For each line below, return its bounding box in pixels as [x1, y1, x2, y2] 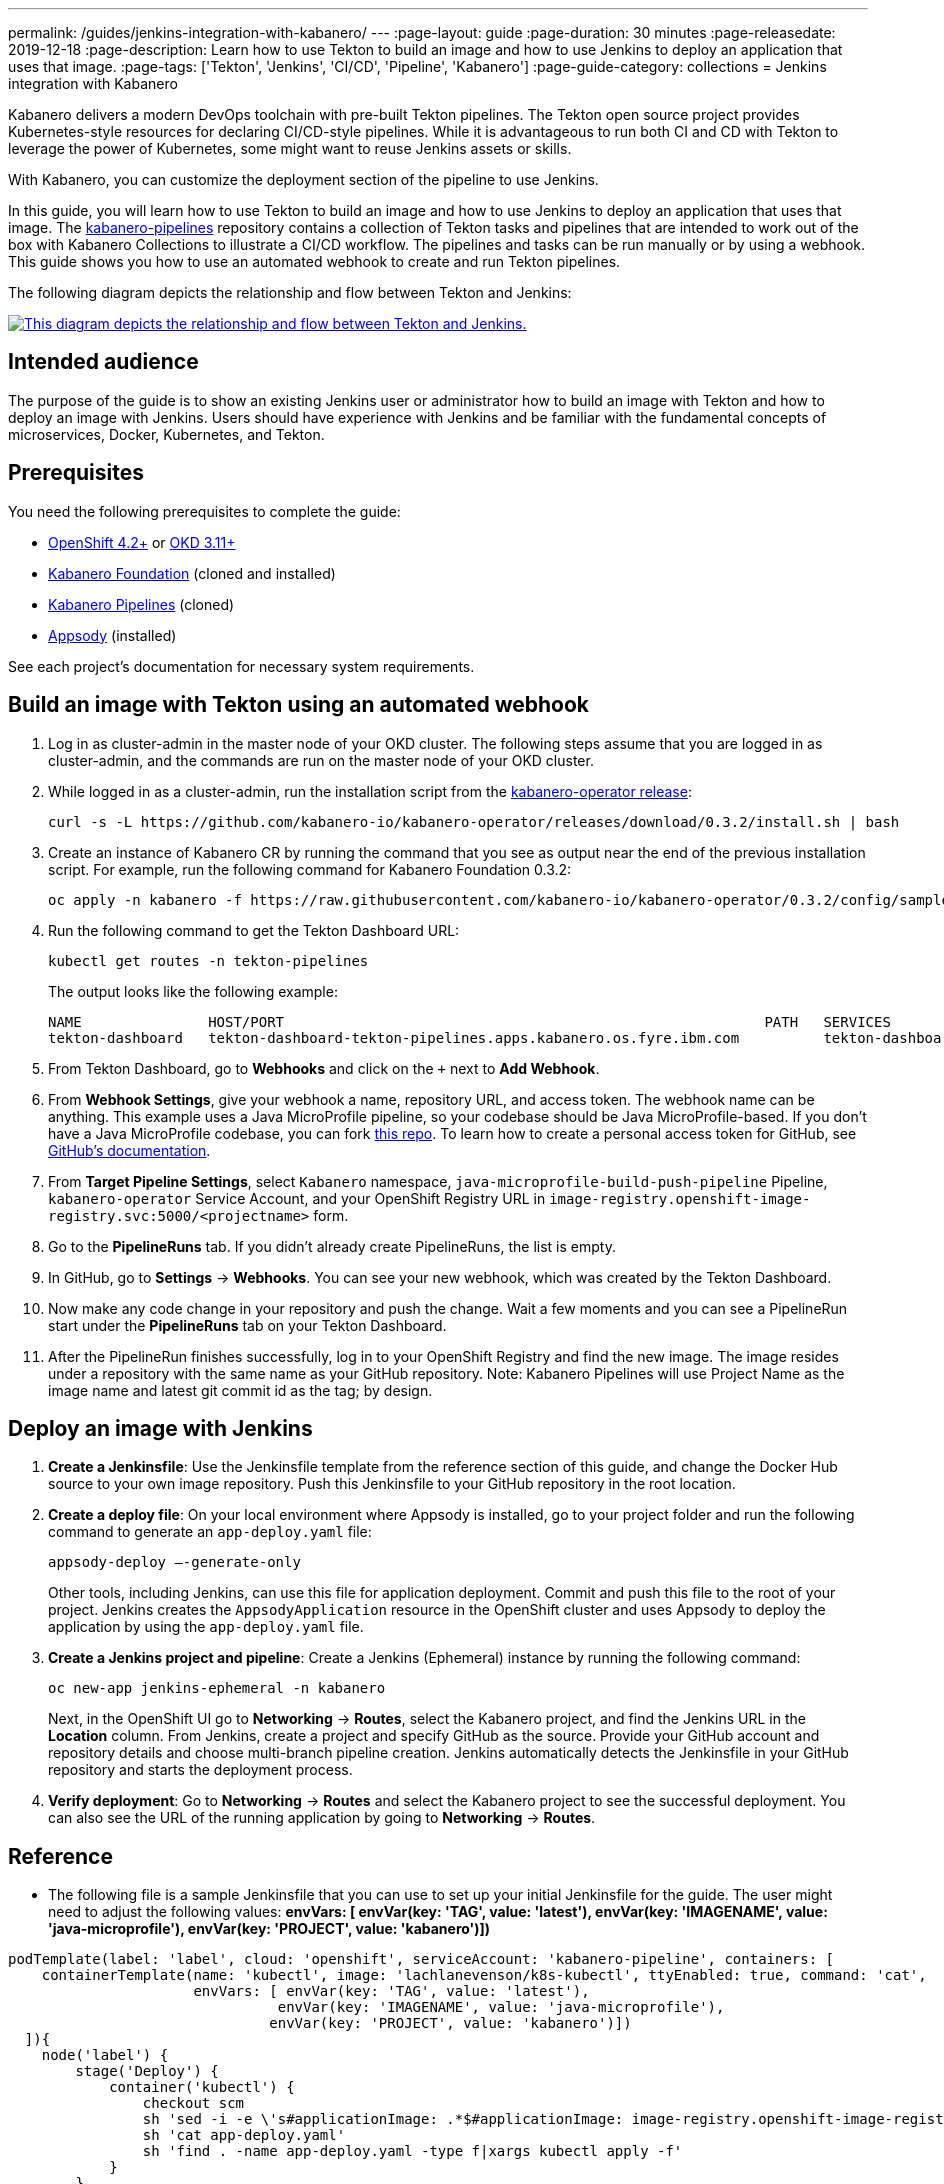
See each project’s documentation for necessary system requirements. [8, 657, 475, 675]
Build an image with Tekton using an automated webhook [8, 692, 590, 718]
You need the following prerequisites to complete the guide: [8, 502, 401, 520]
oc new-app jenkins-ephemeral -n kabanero [48, 1680, 386, 1697]
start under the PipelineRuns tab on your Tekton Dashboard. [48, 1316, 447, 1334]
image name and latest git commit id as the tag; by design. [48, 1381, 433, 1399]
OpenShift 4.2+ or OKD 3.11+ [48, 533, 236, 551]
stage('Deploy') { [75, 2063, 219, 2080]
